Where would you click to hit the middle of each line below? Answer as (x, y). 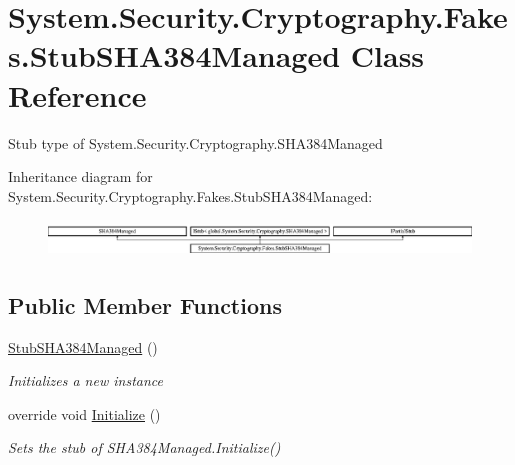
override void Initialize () (84, 413)
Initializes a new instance (85, 380)
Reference (77, 94)
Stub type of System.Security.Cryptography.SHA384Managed (195, 142)
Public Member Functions (145, 304)
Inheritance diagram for (80, 176)
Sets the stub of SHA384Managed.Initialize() (144, 447)
